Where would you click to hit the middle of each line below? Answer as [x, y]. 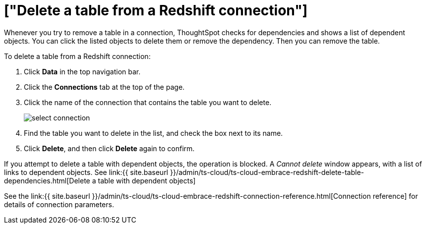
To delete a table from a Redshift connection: [77, 56]
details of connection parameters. [59, 204]
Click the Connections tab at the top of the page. [104, 87]
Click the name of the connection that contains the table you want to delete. [148, 102]
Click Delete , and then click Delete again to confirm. [109, 148]
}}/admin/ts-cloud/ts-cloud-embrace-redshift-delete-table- [267, 172]
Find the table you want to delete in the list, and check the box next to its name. [153, 133]
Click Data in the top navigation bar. [82, 71]
